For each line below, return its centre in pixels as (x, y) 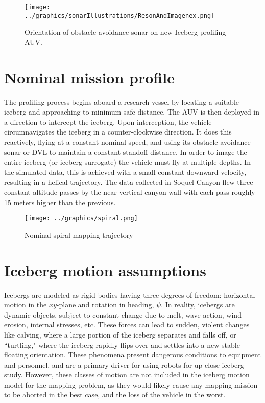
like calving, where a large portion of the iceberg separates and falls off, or (120, 334)
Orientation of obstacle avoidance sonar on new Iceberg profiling (125, 32)
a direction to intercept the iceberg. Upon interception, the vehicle (108, 121)
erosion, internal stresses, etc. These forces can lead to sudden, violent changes (127, 324)
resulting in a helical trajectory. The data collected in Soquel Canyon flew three (129, 182)
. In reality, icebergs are (198, 305)
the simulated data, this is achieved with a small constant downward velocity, (125, 172)
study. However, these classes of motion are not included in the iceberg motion (127, 375)
